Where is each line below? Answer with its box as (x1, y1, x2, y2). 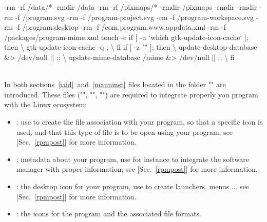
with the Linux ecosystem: (4, 99, 87, 110)
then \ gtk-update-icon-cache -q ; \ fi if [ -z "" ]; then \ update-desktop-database (4, 42, 257, 52)
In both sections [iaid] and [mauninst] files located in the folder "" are (4, 79, 226, 90)
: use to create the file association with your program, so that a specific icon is (16, 116, 263, 127)
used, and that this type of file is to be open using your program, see (16, 126, 233, 137)
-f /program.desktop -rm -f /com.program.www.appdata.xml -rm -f (15, 22, 226, 32)
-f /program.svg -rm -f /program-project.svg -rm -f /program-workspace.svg (15, 11, 254, 22)
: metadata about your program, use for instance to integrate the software (16, 153, 249, 164)
